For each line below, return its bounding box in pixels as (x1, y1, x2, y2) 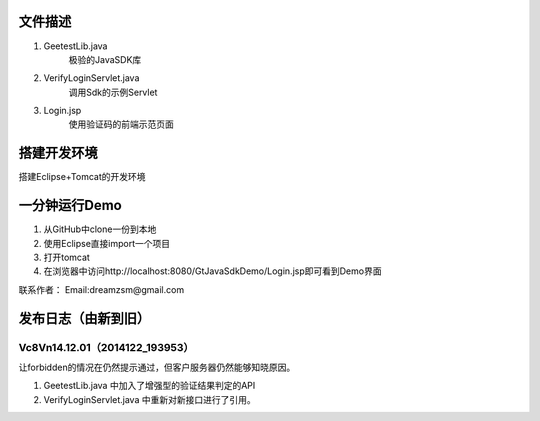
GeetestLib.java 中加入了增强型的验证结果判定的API (43, 380, 256, 392)
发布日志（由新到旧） (18, 310, 150, 327)
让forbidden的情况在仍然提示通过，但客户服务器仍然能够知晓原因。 (18, 361, 296, 373)
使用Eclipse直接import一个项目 (43, 237, 171, 249)
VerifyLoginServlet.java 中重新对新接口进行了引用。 (43, 393, 256, 405)
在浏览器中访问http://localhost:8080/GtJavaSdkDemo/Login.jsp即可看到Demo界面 (43, 265, 382, 277)
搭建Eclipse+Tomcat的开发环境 (18, 171, 146, 183)
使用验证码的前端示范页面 (68, 118, 174, 130)
